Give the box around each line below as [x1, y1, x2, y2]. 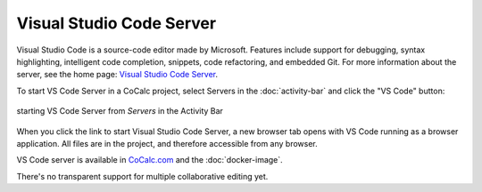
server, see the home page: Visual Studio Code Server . [16, 69, 219, 80]
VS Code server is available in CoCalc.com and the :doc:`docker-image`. [16, 155, 283, 165]
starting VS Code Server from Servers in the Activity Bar [16, 106, 223, 116]
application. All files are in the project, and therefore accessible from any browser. [16, 138, 319, 148]
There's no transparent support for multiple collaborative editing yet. [16, 171, 269, 181]
